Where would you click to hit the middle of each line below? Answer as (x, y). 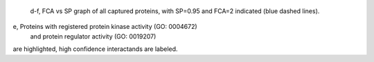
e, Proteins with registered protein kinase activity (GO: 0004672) (105, 27)
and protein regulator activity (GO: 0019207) (93, 36)
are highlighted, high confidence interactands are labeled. (95, 49)
